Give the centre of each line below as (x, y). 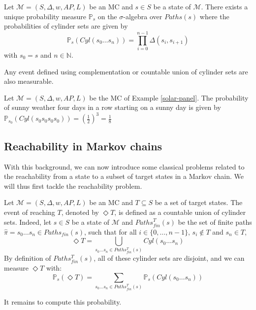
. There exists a (224, 6)
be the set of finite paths (215, 222)
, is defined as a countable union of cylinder (180, 212)
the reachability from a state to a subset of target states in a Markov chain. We (124, 176)
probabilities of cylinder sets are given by (66, 26)
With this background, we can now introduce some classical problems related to (124, 166)
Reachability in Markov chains (83, 146)
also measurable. (29, 81)
